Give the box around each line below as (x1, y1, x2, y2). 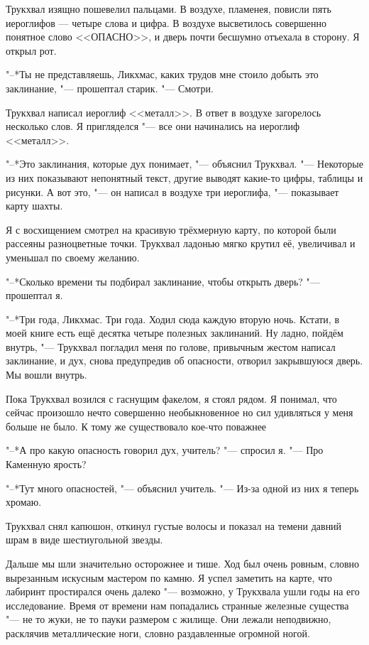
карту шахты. (6, 198, 63, 213)
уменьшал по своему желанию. (6, 249, 140, 264)
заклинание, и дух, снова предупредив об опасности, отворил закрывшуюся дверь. (6, 353, 363, 368)
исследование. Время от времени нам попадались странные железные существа (6, 597, 349, 612)
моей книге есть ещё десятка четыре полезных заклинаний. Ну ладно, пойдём (6, 325, 343, 340)
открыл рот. (6, 43, 57, 58)
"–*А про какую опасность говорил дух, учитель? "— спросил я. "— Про (6, 443, 324, 457)
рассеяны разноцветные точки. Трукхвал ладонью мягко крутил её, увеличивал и (6, 236, 356, 251)
